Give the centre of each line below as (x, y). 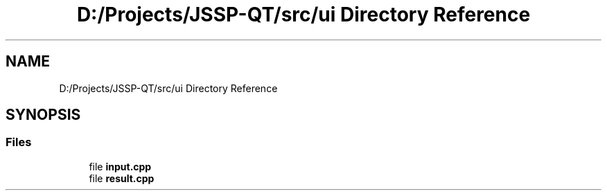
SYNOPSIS (43, 115)
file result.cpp (122, 178)
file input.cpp (120, 166)
